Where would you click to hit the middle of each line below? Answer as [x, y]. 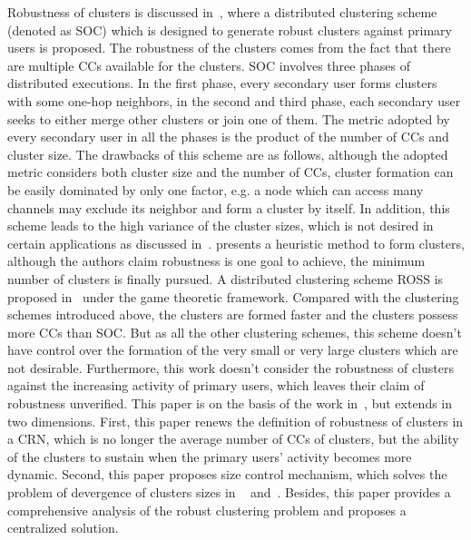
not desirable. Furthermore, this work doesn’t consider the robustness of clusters [231, 367]
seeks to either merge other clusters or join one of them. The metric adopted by [229, 118]
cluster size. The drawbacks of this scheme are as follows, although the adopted [228, 154]
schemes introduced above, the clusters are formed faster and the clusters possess [233, 314]
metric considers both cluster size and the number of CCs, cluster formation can [231, 172]
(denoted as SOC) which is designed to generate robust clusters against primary [230, 29]
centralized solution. [63, 528]
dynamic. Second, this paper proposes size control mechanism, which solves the [227, 474]
